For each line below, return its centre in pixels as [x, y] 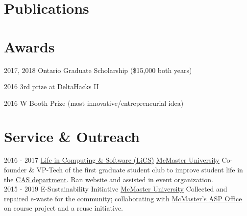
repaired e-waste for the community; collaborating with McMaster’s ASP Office [123, 198]
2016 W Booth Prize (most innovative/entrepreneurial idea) [94, 103]
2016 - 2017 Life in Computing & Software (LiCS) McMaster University [112, 160]
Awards [29, 46]
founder [15, 169]
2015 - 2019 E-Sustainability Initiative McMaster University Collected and [116, 189]
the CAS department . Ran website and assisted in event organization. [109, 179]
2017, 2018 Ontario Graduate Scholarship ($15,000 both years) [98, 70]
